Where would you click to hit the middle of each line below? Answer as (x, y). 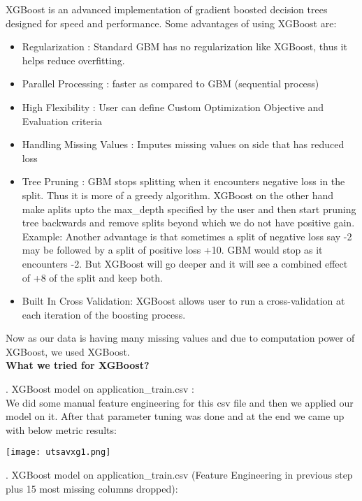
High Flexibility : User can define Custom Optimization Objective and (173, 107)
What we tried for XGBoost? (78, 365)
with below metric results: (61, 429)
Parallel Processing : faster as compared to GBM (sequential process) (171, 83)
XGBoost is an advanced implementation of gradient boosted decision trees (167, 9)
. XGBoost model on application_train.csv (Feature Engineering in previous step (179, 475)
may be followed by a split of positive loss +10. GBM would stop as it (172, 250)
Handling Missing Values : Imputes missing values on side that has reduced (183, 144)
